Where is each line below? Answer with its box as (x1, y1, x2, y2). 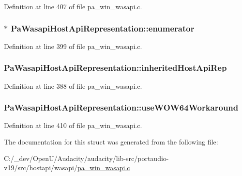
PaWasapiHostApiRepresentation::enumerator (11, 22, 195, 34)
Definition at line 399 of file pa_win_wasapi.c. (4, 41, 142, 51)
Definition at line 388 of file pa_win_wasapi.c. (4, 80, 142, 91)
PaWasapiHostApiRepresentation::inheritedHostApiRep (4, 62, 227, 74)
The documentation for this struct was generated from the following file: (4, 137, 218, 147)
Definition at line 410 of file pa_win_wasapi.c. (4, 120, 142, 130)
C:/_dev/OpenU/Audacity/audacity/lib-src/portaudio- (4, 153, 169, 163)
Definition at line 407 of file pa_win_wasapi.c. (4, 1, 142, 11)
